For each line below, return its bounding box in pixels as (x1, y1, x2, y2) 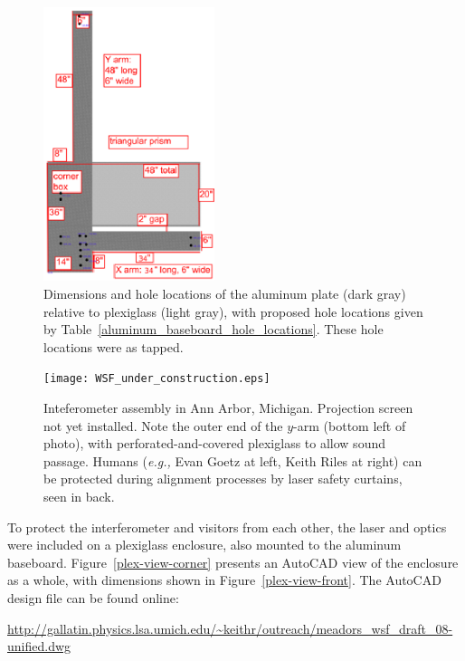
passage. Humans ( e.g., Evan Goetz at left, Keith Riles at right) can (43, 451, 422, 470)
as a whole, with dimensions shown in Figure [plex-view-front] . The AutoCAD (7, 570, 441, 589)
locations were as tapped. (43, 337, 184, 356)
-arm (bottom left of (293, 416, 406, 435)
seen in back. (43, 486, 115, 505)
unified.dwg (7, 637, 71, 656)
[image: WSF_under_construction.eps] (43, 372, 270, 386)
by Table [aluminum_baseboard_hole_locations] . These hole (43, 320, 384, 339)
